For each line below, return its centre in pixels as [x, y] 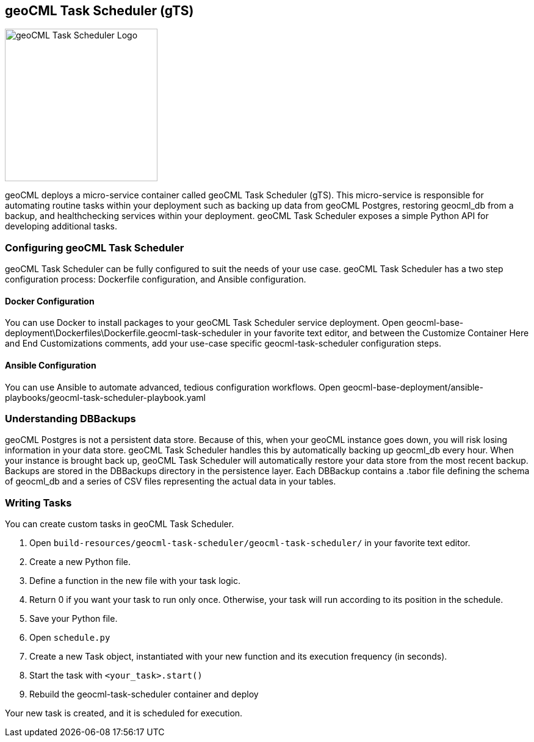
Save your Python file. [74, 619]
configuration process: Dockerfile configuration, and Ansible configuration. [156, 279]
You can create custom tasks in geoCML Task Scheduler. [120, 524]
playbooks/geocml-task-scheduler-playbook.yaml [105, 397]
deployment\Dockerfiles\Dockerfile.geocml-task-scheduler [124, 333]
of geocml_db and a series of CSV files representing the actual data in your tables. [171, 481]
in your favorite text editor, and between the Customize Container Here [387, 333]
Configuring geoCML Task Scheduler [95, 247]
